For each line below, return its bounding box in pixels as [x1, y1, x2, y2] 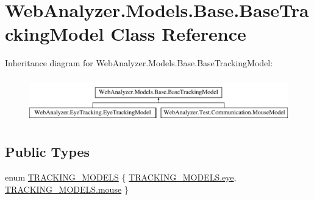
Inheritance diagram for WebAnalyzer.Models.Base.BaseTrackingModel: [5, 57, 273, 69]
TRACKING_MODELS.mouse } [5, 182, 129, 195]
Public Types [5, 142, 90, 161]
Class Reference [110, 21, 246, 46]
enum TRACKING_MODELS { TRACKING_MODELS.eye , [5, 170, 237, 183]
